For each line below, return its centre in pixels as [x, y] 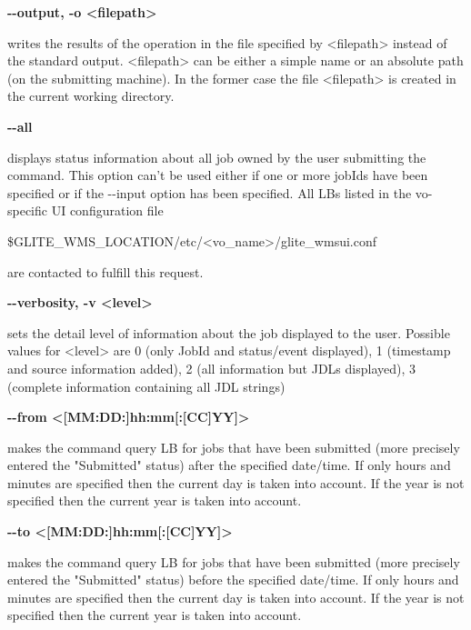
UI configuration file [107, 210]
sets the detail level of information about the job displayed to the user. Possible [229, 332]
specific [28, 210]
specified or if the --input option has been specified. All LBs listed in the [210, 192]
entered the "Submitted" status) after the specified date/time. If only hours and [229, 465]
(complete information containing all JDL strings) [146, 386]
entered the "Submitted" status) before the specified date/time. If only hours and [233, 580]
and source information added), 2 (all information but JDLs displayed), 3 [211, 368]
